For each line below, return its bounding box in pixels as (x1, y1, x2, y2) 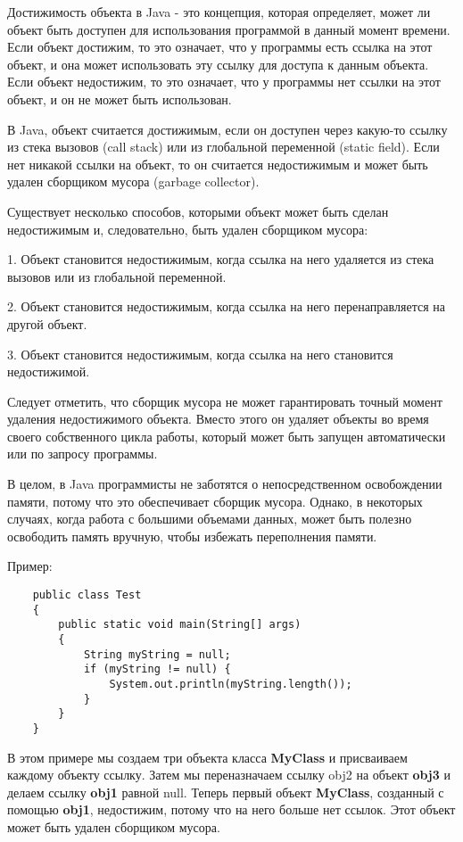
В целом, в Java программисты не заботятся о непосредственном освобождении (7, 475, 442, 493)
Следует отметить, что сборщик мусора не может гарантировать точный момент (7, 392, 442, 410)
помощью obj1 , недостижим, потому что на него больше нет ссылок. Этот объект (7, 800, 456, 819)
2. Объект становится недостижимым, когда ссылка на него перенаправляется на (7, 297, 445, 316)
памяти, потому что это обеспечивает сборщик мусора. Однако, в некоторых (7, 491, 423, 510)
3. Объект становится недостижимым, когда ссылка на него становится (7, 344, 393, 363)
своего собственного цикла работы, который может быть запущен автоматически (7, 426, 446, 445)
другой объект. (7, 314, 87, 333)
